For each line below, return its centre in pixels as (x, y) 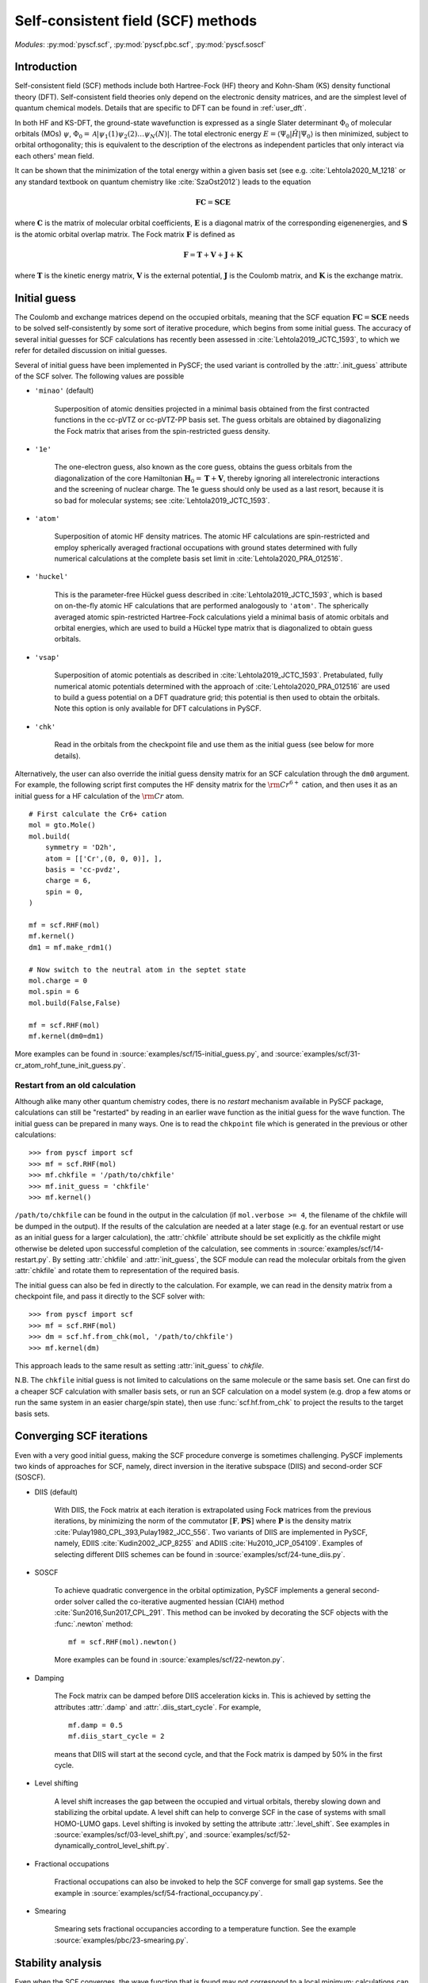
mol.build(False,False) (75, 1003)
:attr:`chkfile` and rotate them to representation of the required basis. (127, 1271)
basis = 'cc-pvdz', (83, 870)
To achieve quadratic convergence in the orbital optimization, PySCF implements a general (203, 1590)
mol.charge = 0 (58, 980)
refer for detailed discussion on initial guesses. (91, 351)
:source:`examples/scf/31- (317, 1054)
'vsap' (47, 657)
